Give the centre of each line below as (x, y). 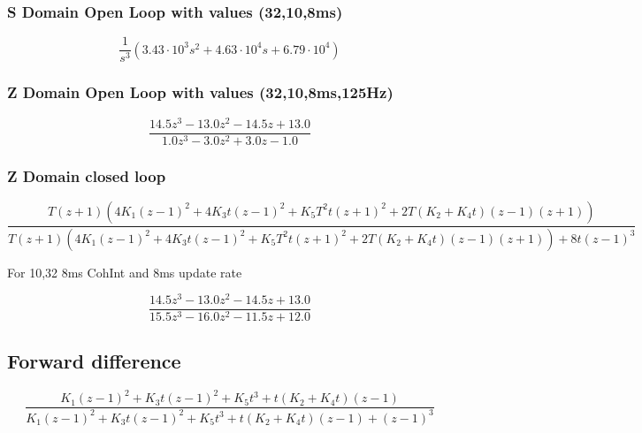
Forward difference (94, 360)
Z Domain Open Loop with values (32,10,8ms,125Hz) (200, 92)
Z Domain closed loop (87, 175)
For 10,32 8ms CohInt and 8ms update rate (125, 272)
